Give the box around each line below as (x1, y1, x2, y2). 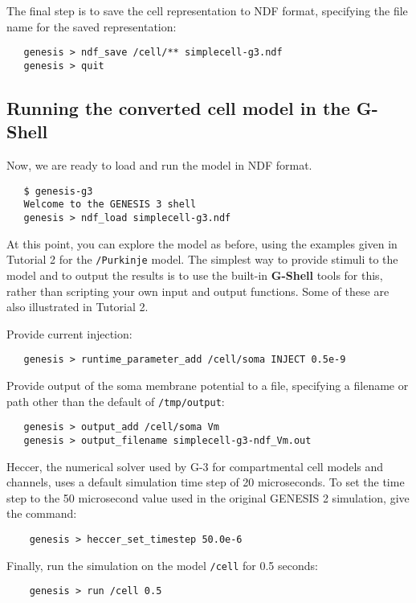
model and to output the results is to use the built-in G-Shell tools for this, (6, 266, 383, 283)
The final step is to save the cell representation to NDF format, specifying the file (6, 2, 408, 18)
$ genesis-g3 (23, 185, 93, 197)
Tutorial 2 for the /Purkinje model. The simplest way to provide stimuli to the (6, 251, 398, 268)
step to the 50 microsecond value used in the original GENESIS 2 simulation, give (6, 489, 410, 506)
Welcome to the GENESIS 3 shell (23, 199, 197, 211)
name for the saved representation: (6, 18, 177, 35)
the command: (6, 505, 77, 522)
